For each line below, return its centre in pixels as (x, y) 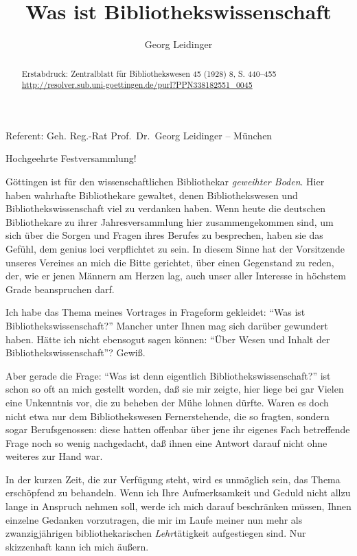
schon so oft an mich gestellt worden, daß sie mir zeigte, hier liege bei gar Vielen (175, 389)
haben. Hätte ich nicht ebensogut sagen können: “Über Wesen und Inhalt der (168, 339)
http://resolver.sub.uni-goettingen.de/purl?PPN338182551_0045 (137, 85)
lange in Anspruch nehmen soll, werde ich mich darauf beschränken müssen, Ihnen (178, 506)
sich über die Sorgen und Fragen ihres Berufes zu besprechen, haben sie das (164, 235)
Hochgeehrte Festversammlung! (71, 158)
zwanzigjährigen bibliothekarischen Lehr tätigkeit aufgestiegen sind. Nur (156, 533)
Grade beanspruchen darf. (60, 289)
